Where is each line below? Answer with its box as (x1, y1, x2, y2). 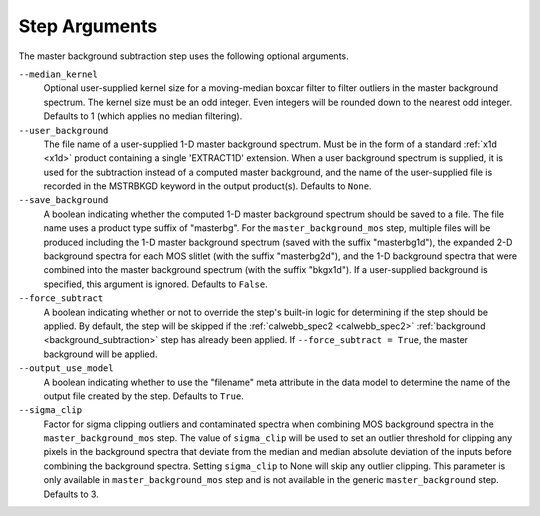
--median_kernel (18, 68, 99, 80)
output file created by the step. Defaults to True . (43, 390, 244, 402)
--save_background (18, 195, 109, 206)
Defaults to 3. (43, 488, 99, 500)
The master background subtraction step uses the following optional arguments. (18, 50, 349, 62)
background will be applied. (43, 348, 158, 360)
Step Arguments (18, 15, 158, 37)
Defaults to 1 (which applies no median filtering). (43, 110, 243, 122)
